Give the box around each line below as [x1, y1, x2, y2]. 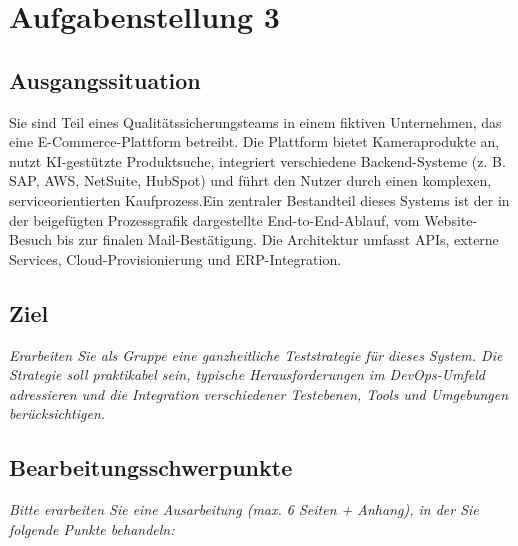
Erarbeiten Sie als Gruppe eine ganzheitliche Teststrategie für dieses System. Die [9, 344, 503, 365]
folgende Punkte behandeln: [9, 518, 175, 539]
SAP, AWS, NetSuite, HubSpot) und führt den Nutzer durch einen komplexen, [9, 170, 492, 191]
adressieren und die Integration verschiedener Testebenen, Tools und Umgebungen [9, 383, 509, 404]
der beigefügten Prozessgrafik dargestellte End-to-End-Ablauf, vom [9, 209, 420, 230]
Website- [424, 209, 478, 230]
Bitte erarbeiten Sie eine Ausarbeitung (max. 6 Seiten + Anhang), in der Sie [9, 499, 479, 520]
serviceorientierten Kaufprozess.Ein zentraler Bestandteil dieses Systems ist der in [9, 189, 510, 210]
